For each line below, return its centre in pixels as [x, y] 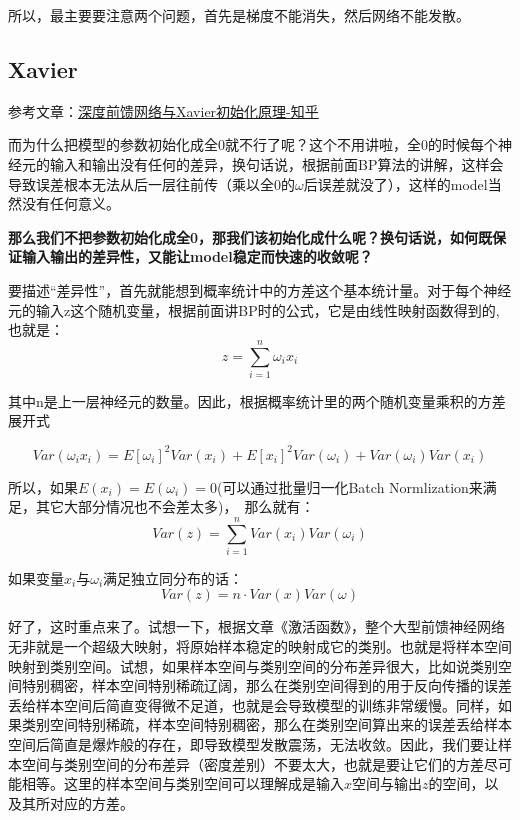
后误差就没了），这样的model [395, 183]
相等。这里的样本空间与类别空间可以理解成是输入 [182, 783]
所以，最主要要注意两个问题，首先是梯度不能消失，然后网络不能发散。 [239, 15]
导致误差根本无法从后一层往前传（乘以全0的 [151, 183]
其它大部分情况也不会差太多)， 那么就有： [175, 506]
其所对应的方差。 [77, 802]
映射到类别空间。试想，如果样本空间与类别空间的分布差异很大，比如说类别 [253, 665]
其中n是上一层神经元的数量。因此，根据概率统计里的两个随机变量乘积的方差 [257, 400]
